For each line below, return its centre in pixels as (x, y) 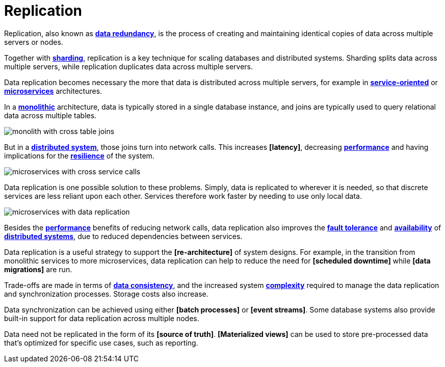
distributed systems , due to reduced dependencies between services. (123, 236)
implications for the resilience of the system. (79, 155)
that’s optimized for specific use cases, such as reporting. (101, 343)
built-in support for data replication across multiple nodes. (102, 318)
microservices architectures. (53, 91)
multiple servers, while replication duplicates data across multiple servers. (129, 66)
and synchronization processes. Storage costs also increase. (106, 294)
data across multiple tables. (50, 115)
